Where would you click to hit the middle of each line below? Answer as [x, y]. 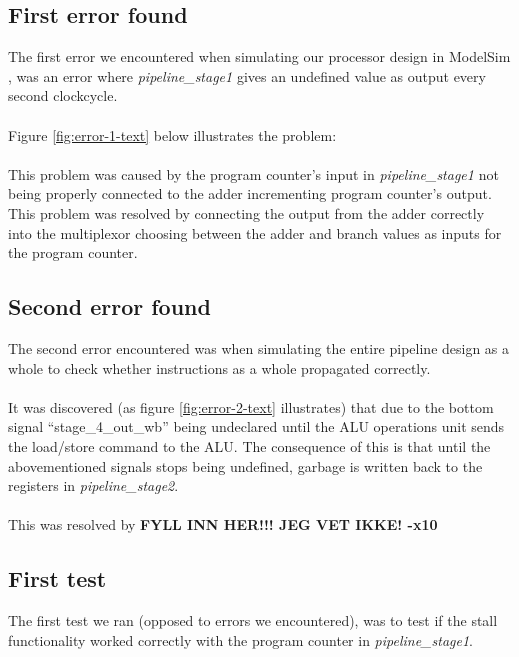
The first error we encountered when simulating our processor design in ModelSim [259, 56]
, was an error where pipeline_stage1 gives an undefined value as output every [247, 75]
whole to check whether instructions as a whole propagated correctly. [219, 367]
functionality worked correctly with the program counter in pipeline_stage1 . [240, 639]
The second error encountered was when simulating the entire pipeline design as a [259, 347]
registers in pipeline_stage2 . [93, 485]
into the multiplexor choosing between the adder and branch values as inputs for [255, 232]
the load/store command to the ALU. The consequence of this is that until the [249, 445]
